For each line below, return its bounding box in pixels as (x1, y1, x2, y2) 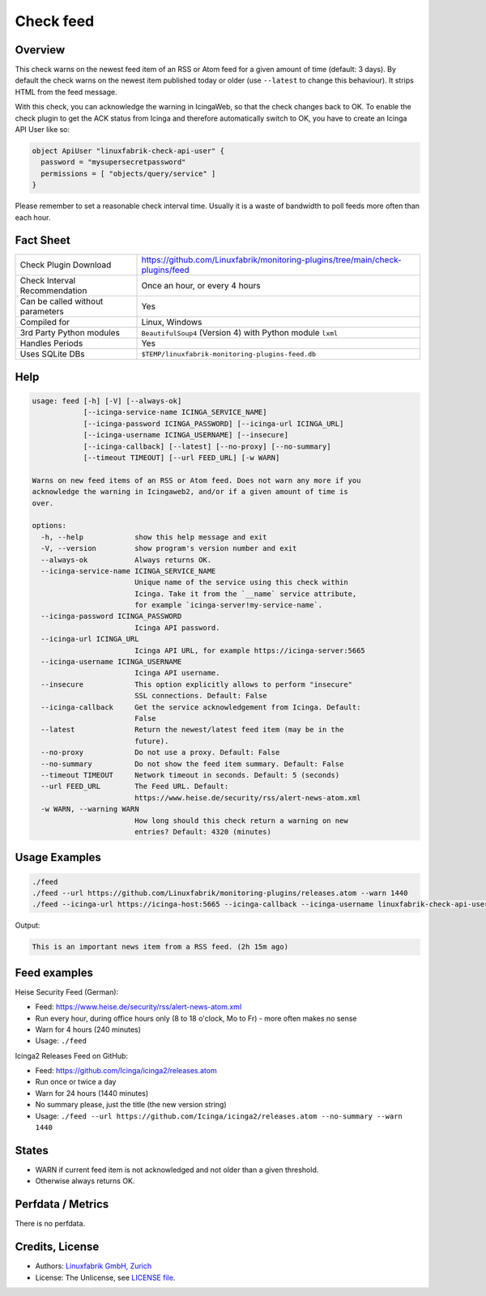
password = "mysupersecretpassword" (40, 158, 186, 167)
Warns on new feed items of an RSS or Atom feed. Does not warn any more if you (32, 475, 361, 485)
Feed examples (15, 966, 93, 979)
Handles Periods (19, 338, 83, 349)
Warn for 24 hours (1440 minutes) (35, 1088, 149, 1098)
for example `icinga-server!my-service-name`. (134, 600, 323, 610)
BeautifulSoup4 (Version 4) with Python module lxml (141, 327, 339, 339)
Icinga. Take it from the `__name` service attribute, (134, 589, 357, 599)
